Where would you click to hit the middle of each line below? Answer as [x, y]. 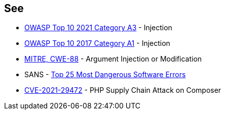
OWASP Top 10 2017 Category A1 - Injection [97, 43]
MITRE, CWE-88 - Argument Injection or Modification [113, 59]
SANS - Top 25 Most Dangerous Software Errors [105, 75]
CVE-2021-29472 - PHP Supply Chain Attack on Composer [123, 90]
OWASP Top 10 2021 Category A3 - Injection [98, 28]
